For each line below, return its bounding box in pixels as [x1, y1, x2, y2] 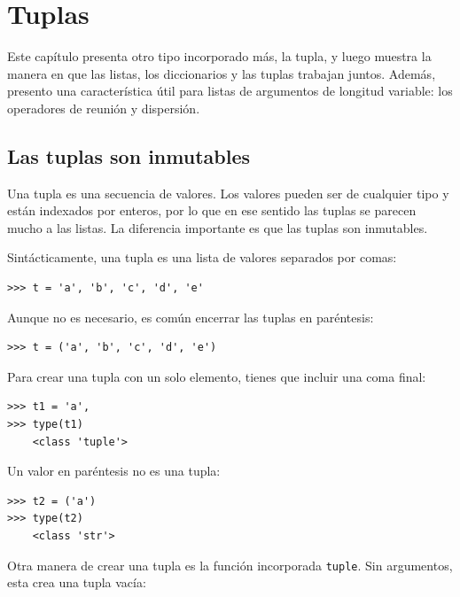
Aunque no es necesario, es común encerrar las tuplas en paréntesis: [7, 307, 374, 326]
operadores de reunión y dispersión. [7, 98, 200, 117]
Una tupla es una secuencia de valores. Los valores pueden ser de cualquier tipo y [7, 183, 449, 202]
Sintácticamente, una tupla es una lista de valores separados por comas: [7, 248, 397, 267]
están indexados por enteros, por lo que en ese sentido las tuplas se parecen [7, 201, 417, 220]
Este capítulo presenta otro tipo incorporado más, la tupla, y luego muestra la [7, 47, 432, 66]
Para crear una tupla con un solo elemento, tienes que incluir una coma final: [7, 367, 426, 385]
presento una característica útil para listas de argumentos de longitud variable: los [7, 81, 453, 100]
